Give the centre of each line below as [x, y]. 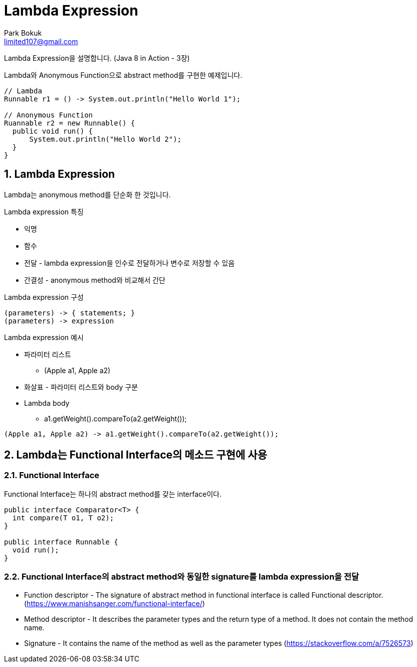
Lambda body [47, 403]
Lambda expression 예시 [44, 337]
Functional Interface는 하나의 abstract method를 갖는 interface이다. [113, 494]
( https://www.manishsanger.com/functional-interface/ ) [115, 603]
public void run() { [53, 131]
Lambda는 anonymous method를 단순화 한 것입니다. [87, 194]
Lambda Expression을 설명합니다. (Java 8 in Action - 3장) [97, 58]
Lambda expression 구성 [44, 297]
